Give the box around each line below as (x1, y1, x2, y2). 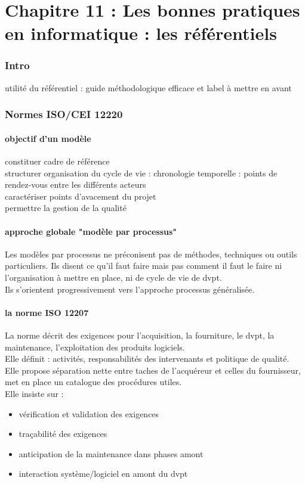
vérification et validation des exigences (19, 407, 159, 420)
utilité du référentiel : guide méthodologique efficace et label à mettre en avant (5, 81, 292, 94)
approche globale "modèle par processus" (5, 225, 177, 237)
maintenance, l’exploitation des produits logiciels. (5, 340, 185, 353)
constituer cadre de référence (5, 155, 110, 167)
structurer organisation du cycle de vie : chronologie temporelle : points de (5, 166, 278, 179)
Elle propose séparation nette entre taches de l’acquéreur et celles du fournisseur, (5, 364, 301, 376)
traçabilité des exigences (19, 427, 107, 440)
